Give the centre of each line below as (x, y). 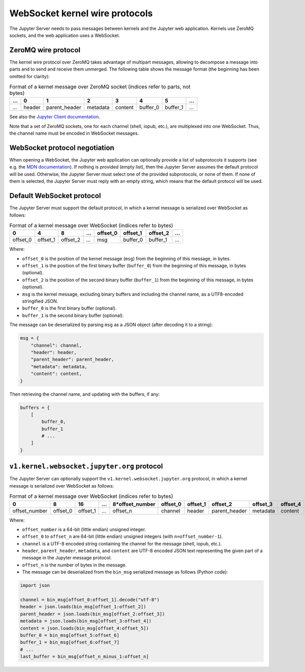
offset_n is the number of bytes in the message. (74, 565)
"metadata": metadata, (59, 366)
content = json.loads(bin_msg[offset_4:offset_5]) (85, 628)
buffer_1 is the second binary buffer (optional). (73, 315)
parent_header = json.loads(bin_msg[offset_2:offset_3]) (93, 614)
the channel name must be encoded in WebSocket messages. (74, 133)
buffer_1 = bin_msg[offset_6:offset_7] (70, 642)
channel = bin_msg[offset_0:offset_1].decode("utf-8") (90, 600)
